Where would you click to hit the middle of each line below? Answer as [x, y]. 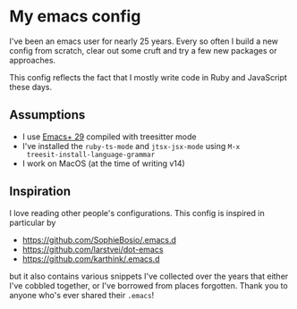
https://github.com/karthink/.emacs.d [91, 259]
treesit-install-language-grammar [91, 154]
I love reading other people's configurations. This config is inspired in [137, 213]
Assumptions [47, 115]
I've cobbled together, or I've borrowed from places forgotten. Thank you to [148, 285]
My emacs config [75, 17]
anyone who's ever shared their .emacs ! [82, 295]
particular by [33, 222]
